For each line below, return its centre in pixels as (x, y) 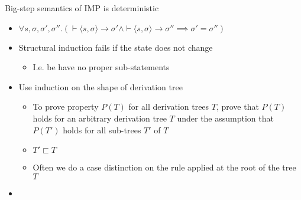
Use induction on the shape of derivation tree (101, 86)
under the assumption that (225, 118)
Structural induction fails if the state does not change (116, 47)
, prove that (237, 106)
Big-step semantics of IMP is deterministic (82, 8)
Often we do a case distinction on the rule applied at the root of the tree (164, 167)
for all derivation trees (169, 106)
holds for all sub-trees (102, 129)
